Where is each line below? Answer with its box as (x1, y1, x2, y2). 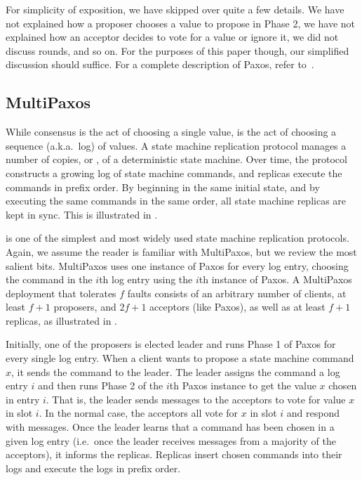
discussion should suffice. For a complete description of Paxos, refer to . (6, 57, 314, 72)
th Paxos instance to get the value (169, 378, 316, 393)
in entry (6, 391, 40, 406)
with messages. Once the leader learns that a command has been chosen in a (6, 420, 335, 434)
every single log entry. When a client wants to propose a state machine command (6, 351, 354, 365)
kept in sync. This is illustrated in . (6, 207, 158, 221)
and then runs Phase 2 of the (38, 378, 163, 393)
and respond (286, 406, 340, 420)
